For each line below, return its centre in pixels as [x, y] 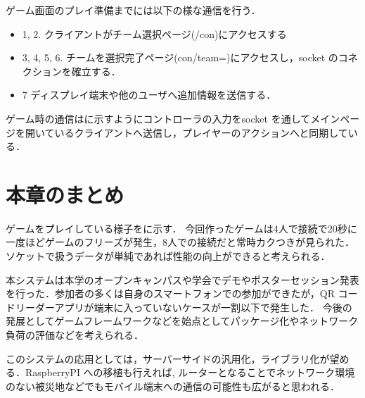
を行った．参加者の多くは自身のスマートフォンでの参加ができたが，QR [170, 293]
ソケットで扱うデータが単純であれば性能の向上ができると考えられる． [168, 256]
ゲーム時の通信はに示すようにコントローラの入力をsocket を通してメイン [173, 118]
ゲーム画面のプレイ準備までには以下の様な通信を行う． [133, 10]
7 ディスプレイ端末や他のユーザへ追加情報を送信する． [149, 95]
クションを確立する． [71, 71]
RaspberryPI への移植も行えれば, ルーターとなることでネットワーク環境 [190, 372]
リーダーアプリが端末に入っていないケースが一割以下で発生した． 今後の [184, 307]
